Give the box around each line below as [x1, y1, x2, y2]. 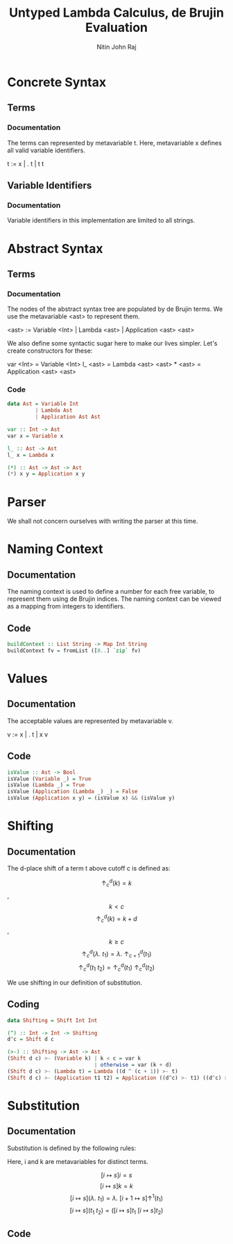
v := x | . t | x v [7, 730, 49, 738]
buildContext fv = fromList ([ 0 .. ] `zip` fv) [7, 647, 141, 654]
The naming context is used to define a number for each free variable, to [7, 588, 215, 596]
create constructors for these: [7, 346, 93, 355]
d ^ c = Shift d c [7, 1036, 54, 1043]
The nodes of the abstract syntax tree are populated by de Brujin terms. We [7, 305, 223, 314]
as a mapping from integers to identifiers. [7, 602, 126, 611]
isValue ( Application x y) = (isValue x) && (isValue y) [7, 795, 175, 802]
